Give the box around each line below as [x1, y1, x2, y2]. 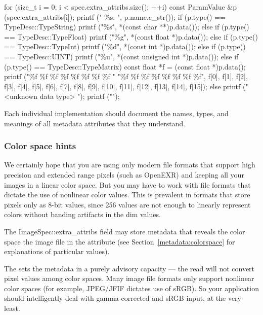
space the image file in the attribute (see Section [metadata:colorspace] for [4, 236, 235, 247]
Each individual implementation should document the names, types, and [4, 108, 229, 118]
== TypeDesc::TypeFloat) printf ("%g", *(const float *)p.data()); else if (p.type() [4, 31, 258, 42]
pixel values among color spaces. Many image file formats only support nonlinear [4, 273, 254, 284]
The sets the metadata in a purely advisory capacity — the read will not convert [4, 263, 255, 273]
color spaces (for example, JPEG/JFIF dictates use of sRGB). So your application [4, 283, 259, 293]
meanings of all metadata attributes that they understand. [4, 118, 186, 128]
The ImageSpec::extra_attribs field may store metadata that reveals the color [4, 226, 245, 236]
